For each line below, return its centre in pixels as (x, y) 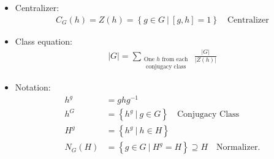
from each (175, 59)
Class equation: (44, 41)
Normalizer (237, 148)
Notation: (33, 87)
